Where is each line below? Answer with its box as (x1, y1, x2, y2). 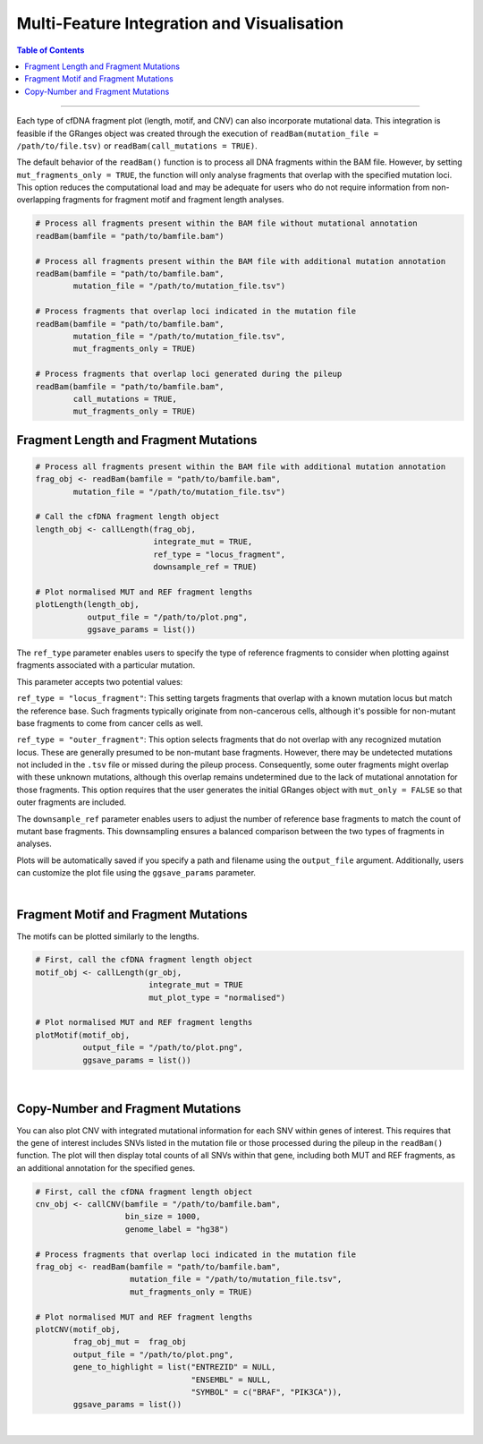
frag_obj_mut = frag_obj (72, 1337, 187, 1347)
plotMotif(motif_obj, (35, 1030, 131, 1040)
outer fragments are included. (16, 797, 127, 807)
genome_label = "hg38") (124, 1224, 230, 1235)
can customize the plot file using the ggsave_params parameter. (16, 867, 257, 878)
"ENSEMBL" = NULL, (191, 1374, 272, 1385)
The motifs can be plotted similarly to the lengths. (16, 931, 200, 942)
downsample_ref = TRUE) (153, 562, 258, 572)
